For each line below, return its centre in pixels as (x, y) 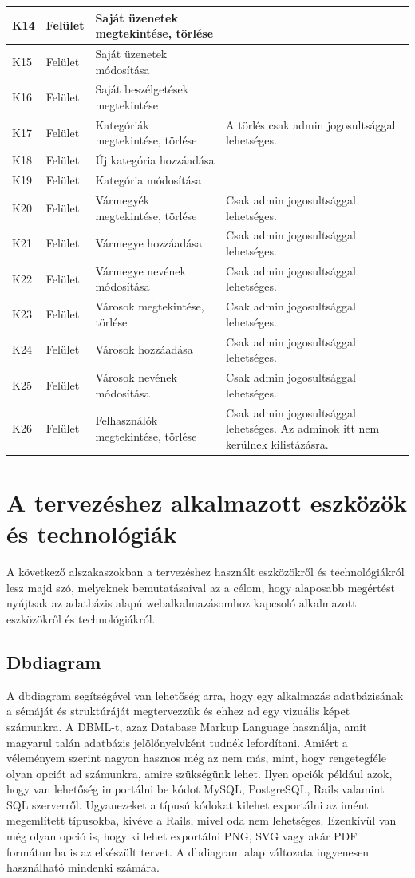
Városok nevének (136, 377)
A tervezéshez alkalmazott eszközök (207, 502)
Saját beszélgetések (142, 89)
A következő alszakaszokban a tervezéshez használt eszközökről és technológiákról (206, 572)
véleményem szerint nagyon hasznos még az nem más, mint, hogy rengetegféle (196, 758)
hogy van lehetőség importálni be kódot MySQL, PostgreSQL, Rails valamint (196, 789)
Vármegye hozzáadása (148, 243)
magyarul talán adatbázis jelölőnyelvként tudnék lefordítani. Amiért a (177, 742)
